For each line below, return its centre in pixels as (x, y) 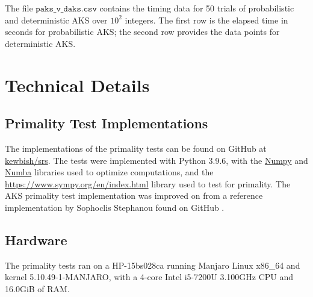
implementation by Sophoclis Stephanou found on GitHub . (115, 207)
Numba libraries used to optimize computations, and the (109, 172)
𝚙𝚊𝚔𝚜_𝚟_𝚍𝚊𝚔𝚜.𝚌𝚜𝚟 (66, 9)
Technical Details (77, 85)
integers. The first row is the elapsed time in (206, 20)
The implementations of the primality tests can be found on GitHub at (136, 148)
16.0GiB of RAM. (37, 288)
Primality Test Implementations (107, 123)
